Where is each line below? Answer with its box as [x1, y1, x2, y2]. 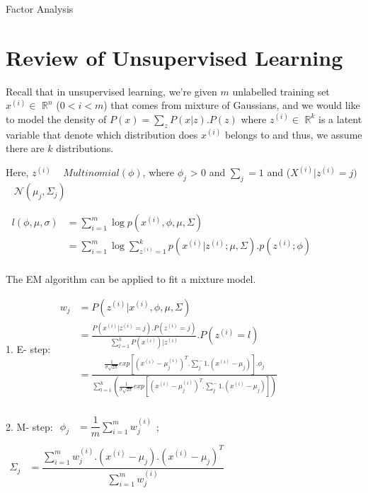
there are [6, 141, 45, 156]
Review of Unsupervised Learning [6, 42, 343, 71]
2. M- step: [6, 419, 53, 434]
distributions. [56, 141, 114, 156]
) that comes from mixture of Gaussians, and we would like [103, 98, 360, 112]
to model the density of [6, 111, 107, 126]
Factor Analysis [6, 1, 74, 16]
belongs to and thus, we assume [224, 127, 362, 141]
